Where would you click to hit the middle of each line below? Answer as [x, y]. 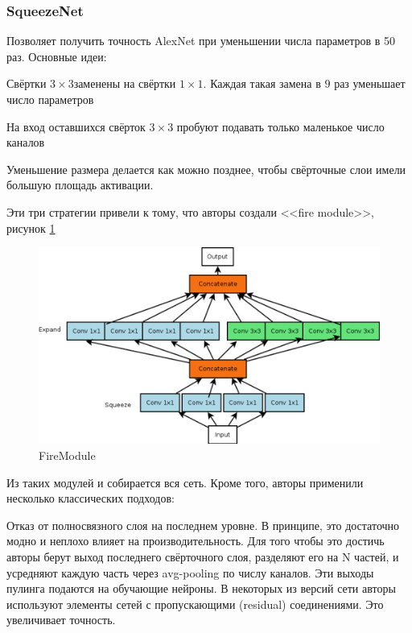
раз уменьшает [370, 83]
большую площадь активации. [80, 185]
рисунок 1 [31, 228]
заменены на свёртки [125, 83]
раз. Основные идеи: [57, 56]
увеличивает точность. [61, 620]
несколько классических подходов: [91, 498]
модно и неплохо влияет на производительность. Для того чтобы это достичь [196, 541]
